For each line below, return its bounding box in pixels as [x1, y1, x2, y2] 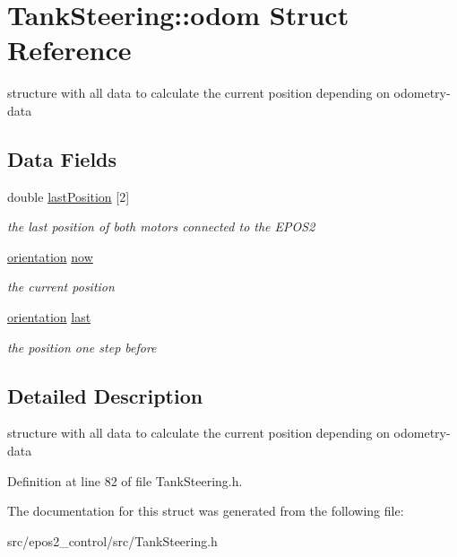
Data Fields [7, 144, 117, 172]
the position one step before [7, 337, 157, 356]
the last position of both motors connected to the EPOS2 [7, 217, 315, 236]
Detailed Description [7, 381, 203, 409]
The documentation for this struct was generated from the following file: [7, 501, 404, 520]
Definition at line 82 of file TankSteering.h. [7, 471, 243, 490]
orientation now [7, 247, 93, 265]
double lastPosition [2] [7, 187, 130, 205]
